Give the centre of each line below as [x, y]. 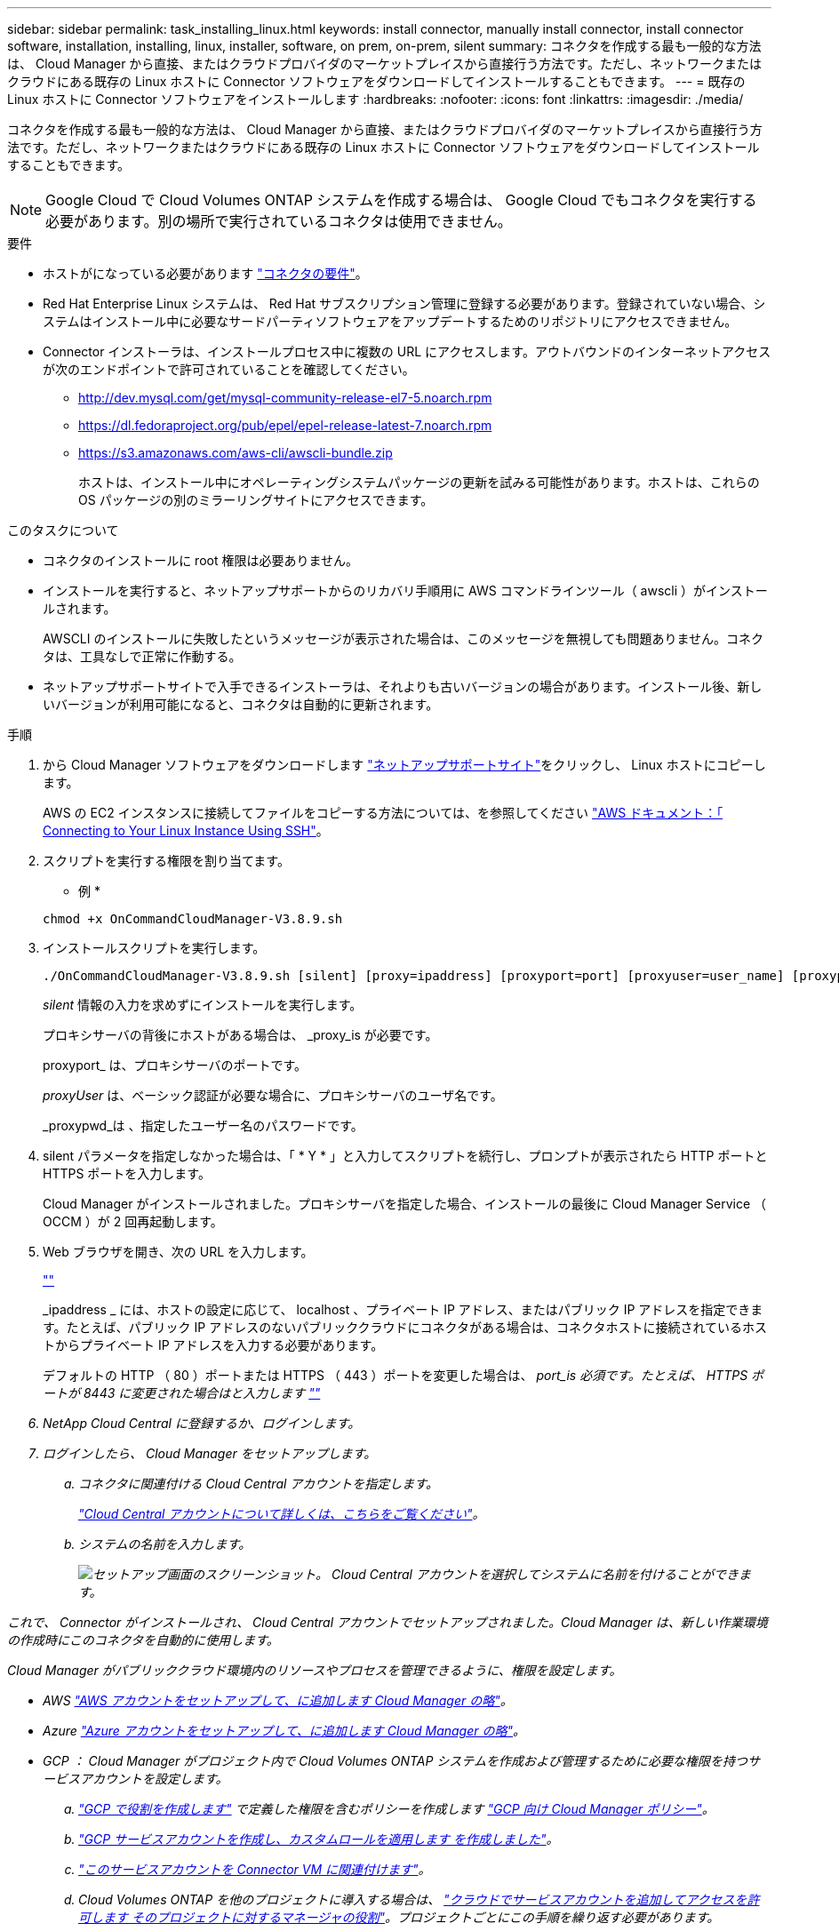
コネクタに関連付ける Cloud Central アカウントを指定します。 [258, 1484]
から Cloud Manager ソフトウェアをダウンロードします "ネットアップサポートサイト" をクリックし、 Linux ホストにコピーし [404, 765]
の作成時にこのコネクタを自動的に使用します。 [143, 1640]
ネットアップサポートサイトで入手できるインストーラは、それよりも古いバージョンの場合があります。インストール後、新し [403, 686]
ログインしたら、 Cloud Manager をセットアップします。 [210, 1453]
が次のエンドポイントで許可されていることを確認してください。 [229, 369]
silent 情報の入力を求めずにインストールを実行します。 [203, 1005]
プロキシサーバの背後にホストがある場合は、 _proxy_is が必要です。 [240, 1035]
